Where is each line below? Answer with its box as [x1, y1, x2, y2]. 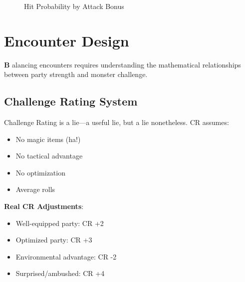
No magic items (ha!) [15, 133, 81, 144]
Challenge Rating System [4, 93, 138, 109]
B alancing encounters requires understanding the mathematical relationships [4, 59, 241, 69]
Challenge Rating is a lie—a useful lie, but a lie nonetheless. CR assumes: [4, 117, 229, 127]
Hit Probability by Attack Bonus [24, 1, 124, 11]
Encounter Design [4, 30, 129, 50]
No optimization [15, 167, 65, 177]
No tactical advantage [15, 150, 83, 161]
